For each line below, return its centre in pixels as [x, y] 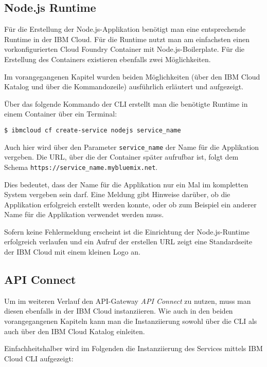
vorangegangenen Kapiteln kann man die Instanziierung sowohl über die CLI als [131, 321]
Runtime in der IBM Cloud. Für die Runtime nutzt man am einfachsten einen [127, 39]
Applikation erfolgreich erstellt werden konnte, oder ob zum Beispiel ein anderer [130, 204]
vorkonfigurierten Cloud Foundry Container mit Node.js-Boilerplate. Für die [124, 49]
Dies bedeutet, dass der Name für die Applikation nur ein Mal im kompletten [126, 184]
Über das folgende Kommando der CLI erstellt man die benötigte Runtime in [126, 103]
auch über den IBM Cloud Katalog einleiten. [75, 331]
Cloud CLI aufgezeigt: [39, 358]
